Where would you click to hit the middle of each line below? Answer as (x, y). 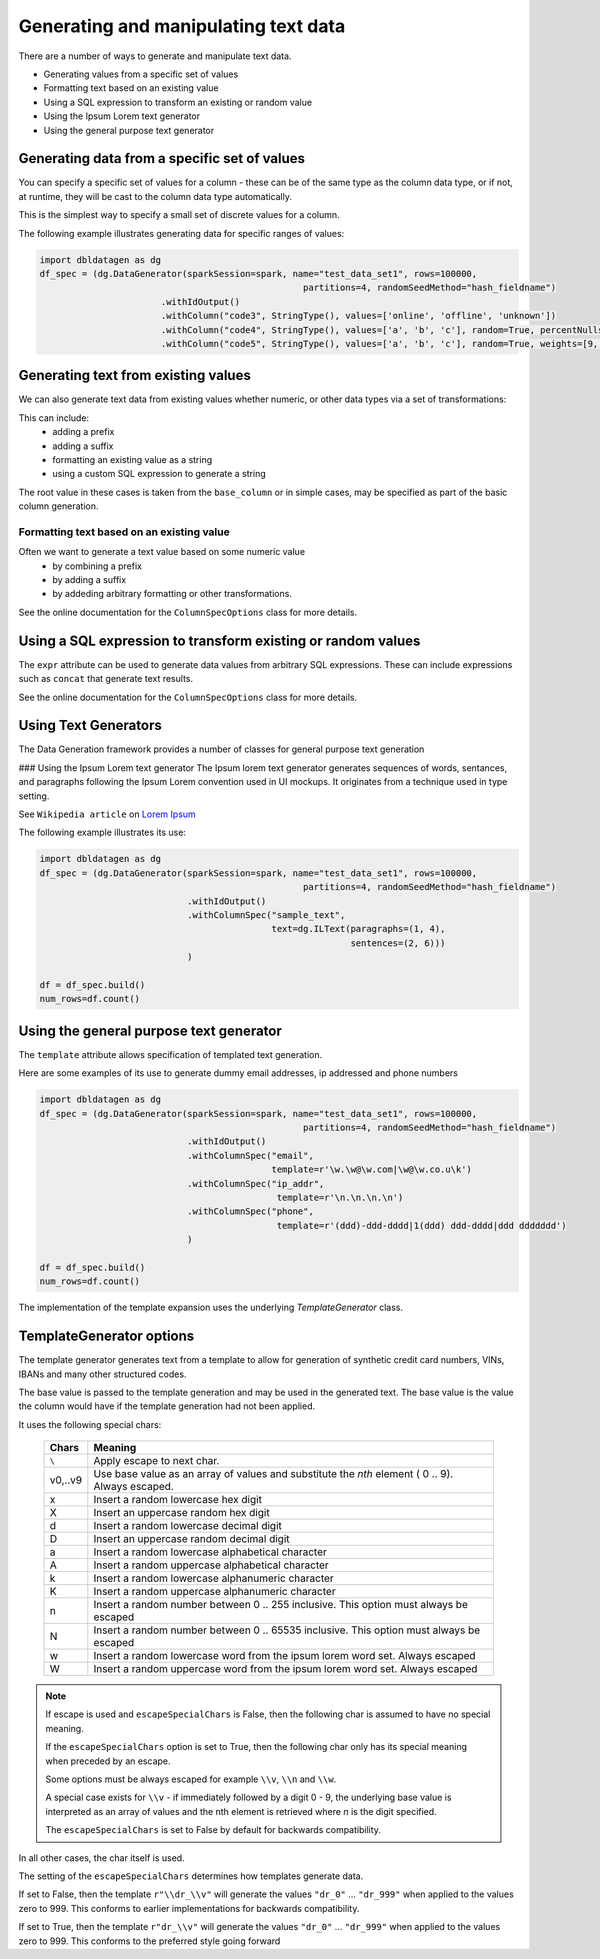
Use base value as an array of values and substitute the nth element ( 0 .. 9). (273, 1474)
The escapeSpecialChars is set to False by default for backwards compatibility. (213, 1830)
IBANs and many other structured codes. (102, 1374)
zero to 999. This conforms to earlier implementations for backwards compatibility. (189, 1908)
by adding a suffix (89, 580)
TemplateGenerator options (106, 1336)
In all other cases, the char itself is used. (101, 1857)
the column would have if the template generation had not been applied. (166, 1406)
